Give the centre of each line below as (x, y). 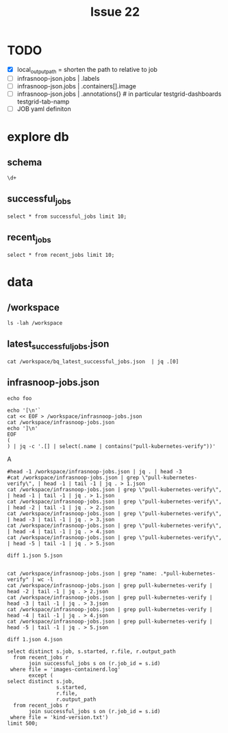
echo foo (20, 398)
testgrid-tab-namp (43, 101)
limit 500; (23, 723)
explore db (38, 137)
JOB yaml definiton (44, 109)
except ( (41, 675)
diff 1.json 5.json (35, 556)
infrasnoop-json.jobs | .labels (58, 78)
